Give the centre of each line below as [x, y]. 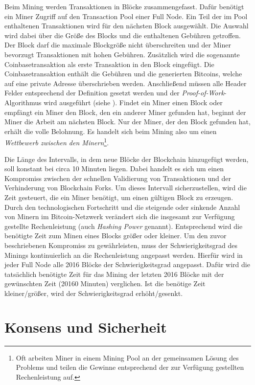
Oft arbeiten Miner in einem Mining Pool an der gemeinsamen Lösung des [127, 357]
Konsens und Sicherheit [86, 327]
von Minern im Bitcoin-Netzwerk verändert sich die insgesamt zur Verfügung [120, 216]
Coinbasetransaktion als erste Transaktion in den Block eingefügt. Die [109, 64]
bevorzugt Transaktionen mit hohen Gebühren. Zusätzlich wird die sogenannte [122, 54]
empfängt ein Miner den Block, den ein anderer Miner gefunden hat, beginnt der [125, 112]
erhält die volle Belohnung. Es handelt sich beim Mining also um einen [111, 131]
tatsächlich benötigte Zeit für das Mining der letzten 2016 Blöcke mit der [114, 274]
